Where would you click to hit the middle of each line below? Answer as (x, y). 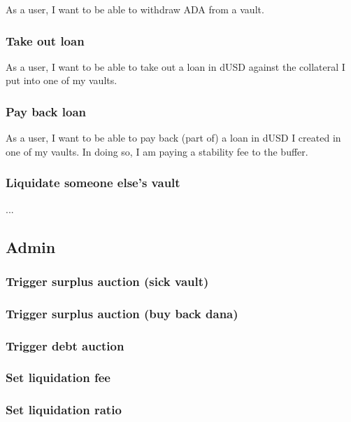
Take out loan (45, 40)
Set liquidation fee (58, 377)
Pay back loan (46, 111)
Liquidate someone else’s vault (93, 183)
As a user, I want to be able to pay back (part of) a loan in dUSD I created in (173, 138)
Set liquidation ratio (64, 410)
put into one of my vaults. (62, 80)
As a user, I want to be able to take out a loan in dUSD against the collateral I (175, 66)
